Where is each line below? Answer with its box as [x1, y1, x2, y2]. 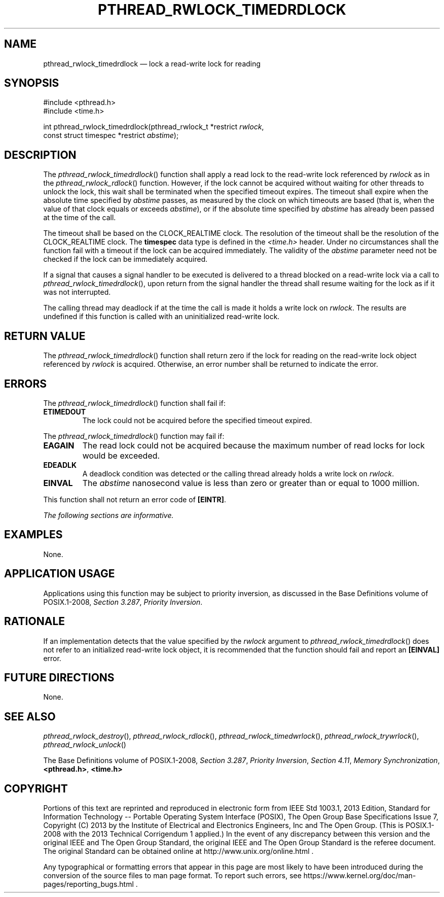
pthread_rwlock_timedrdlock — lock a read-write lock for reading [43, 59, 261, 68]
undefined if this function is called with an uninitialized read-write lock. [43, 312, 280, 321]
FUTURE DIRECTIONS [4, 671, 115, 684]
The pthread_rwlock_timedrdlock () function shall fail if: [43, 398, 226, 407]
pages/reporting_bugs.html [43, 880, 134, 889]
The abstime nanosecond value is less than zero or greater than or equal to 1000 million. [82, 477, 420, 488]
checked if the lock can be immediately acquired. [43, 255, 208, 264]
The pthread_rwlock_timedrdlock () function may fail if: [43, 431, 225, 440]
